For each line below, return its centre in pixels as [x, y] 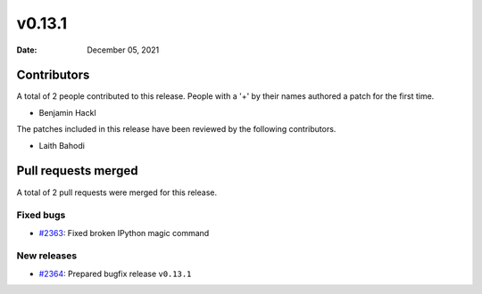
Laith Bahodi [62, 145]
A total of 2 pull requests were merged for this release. [117, 192]
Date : [27, 50]
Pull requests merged [77, 171]
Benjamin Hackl [68, 112]
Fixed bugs [41, 216]
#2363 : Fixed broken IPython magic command [124, 233]
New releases [47, 256]
